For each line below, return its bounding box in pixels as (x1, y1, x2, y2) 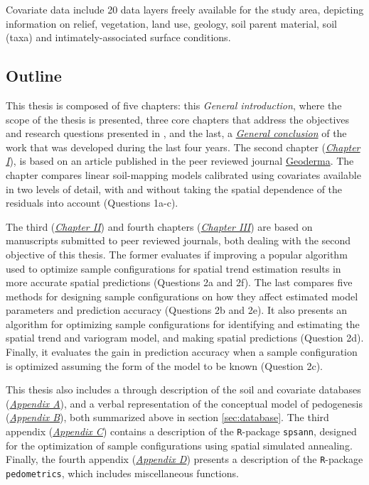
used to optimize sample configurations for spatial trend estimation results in (6, 261, 341, 276)
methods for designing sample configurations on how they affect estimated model (6, 288, 358, 303)
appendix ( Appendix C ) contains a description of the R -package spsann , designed (6, 424, 357, 439)
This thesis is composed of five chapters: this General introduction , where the (6, 97, 342, 112)
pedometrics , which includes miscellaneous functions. (6, 465, 239, 480)
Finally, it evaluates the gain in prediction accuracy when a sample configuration (6, 344, 358, 359)
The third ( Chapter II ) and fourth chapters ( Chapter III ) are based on (6, 219, 313, 234)
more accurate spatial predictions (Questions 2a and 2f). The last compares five (6, 275, 353, 290)
